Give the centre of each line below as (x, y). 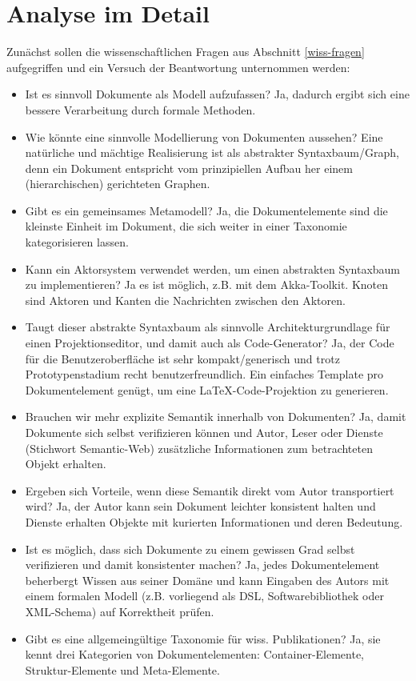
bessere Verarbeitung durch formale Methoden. (140, 109)
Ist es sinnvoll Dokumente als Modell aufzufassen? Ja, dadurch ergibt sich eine (217, 94)
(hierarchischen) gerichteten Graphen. (118, 184)
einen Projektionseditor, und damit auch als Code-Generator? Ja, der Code (210, 343)
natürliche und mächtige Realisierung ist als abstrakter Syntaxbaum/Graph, (212, 152)
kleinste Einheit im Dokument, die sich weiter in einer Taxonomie (186, 226)
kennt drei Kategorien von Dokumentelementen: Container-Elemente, (195, 654)
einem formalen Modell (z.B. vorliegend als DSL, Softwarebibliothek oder (204, 596)
